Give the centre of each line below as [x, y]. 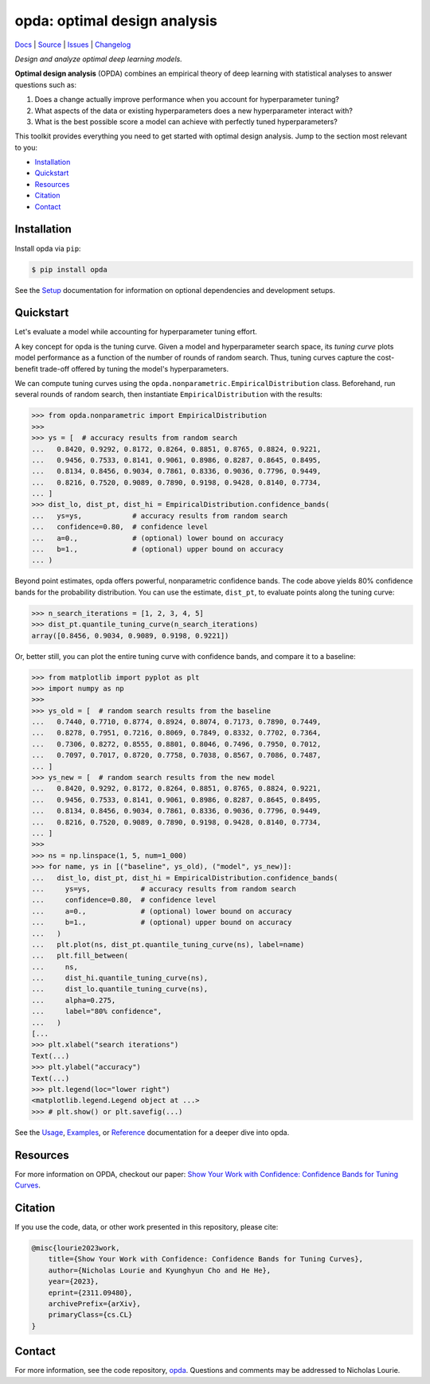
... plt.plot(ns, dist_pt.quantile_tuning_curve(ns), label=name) [168, 944]
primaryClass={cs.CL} [90, 1315]
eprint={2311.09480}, [90, 1292]
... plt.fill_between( [80, 956]
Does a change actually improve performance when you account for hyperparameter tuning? [187, 99]
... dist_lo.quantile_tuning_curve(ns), [120, 989]
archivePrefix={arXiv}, [94, 1304]
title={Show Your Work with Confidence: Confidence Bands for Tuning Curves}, [206, 1259]
